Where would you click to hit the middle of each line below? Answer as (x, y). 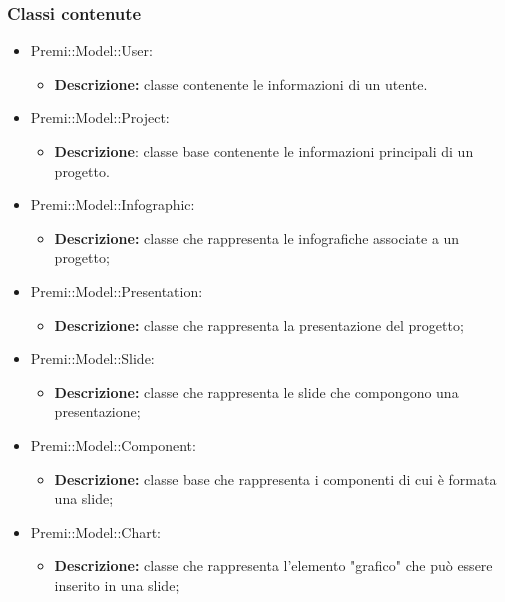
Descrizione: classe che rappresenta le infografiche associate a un (257, 237)
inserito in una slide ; (117, 584)
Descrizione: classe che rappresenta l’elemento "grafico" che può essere (273, 565)
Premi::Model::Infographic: (112, 204)
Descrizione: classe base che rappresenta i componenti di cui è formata (275, 478)
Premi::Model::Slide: (92, 358)
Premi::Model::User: (91, 50)
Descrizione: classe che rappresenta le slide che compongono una (256, 391)
